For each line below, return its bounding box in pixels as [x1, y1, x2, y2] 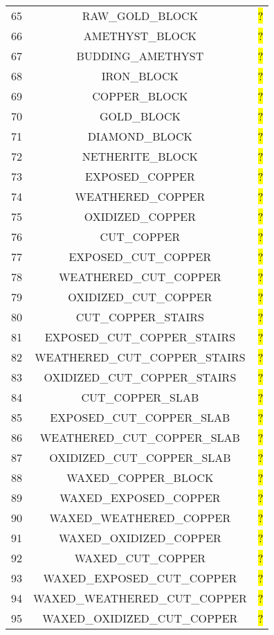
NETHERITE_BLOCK [82, 148, 198, 164]
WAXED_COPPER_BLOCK [66, 469, 214, 485]
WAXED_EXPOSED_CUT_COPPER [43, 570, 237, 586]
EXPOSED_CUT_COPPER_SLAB [50, 409, 230, 425]
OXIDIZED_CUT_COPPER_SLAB [49, 449, 231, 465]
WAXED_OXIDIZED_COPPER [58, 530, 221, 546]
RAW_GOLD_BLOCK [82, 8, 199, 24]
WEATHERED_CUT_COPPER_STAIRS [35, 349, 246, 365]
